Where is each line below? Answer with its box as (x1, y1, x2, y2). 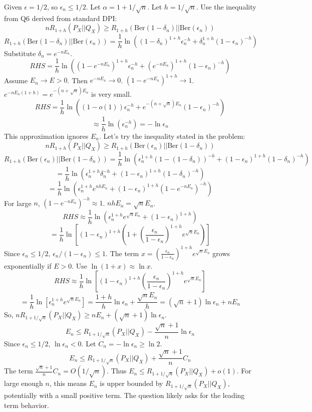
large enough (4, 378, 43, 388)
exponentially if (4, 260, 52, 271)
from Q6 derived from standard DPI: (4, 13, 117, 23)
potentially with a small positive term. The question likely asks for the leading (4, 389, 245, 400)
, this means (49, 378, 87, 388)
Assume (4, 75, 28, 85)
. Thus (107, 365, 127, 376)
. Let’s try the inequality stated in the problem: (99, 130, 245, 141)
